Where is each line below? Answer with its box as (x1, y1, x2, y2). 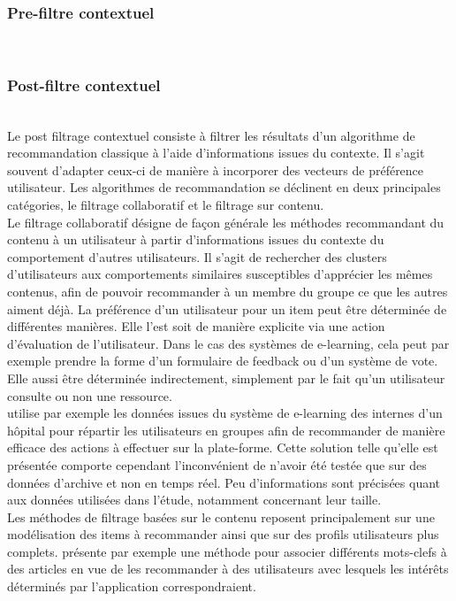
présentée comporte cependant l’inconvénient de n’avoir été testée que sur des (7, 455, 427, 474)
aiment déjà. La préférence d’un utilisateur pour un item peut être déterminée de (7, 299, 447, 318)
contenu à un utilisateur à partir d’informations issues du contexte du (7, 230, 384, 249)
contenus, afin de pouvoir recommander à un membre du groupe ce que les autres (7, 281, 448, 300)
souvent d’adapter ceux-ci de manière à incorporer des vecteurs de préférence (7, 160, 424, 179)
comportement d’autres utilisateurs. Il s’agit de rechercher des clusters (7, 247, 387, 266)
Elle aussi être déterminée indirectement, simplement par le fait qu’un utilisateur (7, 368, 445, 387)
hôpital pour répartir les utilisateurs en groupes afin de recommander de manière (7, 420, 445, 439)
